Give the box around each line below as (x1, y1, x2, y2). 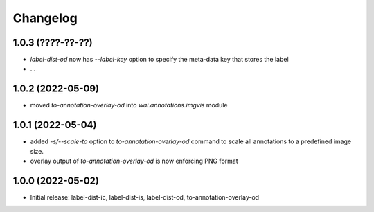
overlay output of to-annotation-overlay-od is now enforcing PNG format (30, 157, 238, 166)
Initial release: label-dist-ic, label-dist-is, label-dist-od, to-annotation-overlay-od (30, 193, 260, 201)
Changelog (12, 10, 78, 26)
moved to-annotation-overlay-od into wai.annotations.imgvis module (30, 101, 228, 109)
